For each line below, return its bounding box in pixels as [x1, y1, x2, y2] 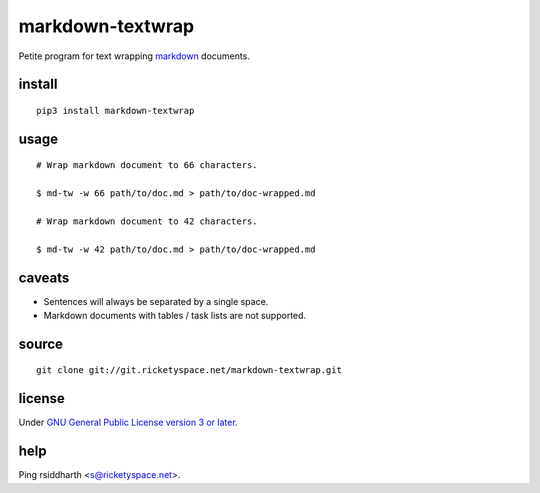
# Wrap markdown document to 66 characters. [36, 160, 259, 171]
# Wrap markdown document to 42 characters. [36, 215, 259, 227]
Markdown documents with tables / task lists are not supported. [43, 310, 307, 321]
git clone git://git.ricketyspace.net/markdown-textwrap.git [36, 365, 342, 376]
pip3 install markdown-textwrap [36, 105, 195, 116]
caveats [18, 269, 70, 286]
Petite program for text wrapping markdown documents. [18, 50, 250, 62]
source [18, 335, 64, 352]
